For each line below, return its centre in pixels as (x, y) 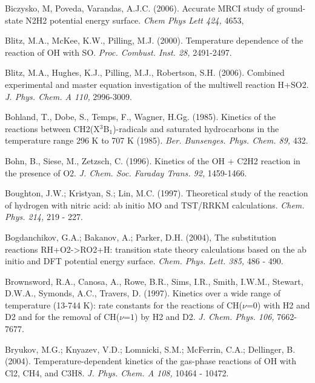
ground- (291, 8)
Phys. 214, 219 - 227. (44, 217)
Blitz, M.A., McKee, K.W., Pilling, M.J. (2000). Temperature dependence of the (154, 40)
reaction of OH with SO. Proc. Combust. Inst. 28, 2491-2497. (118, 52)
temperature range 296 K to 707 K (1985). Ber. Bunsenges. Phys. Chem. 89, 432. (157, 140)
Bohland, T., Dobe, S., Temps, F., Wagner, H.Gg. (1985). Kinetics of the (140, 117)
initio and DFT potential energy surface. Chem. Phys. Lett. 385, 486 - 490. (144, 261)
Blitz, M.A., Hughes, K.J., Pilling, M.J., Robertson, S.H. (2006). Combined (145, 72)
